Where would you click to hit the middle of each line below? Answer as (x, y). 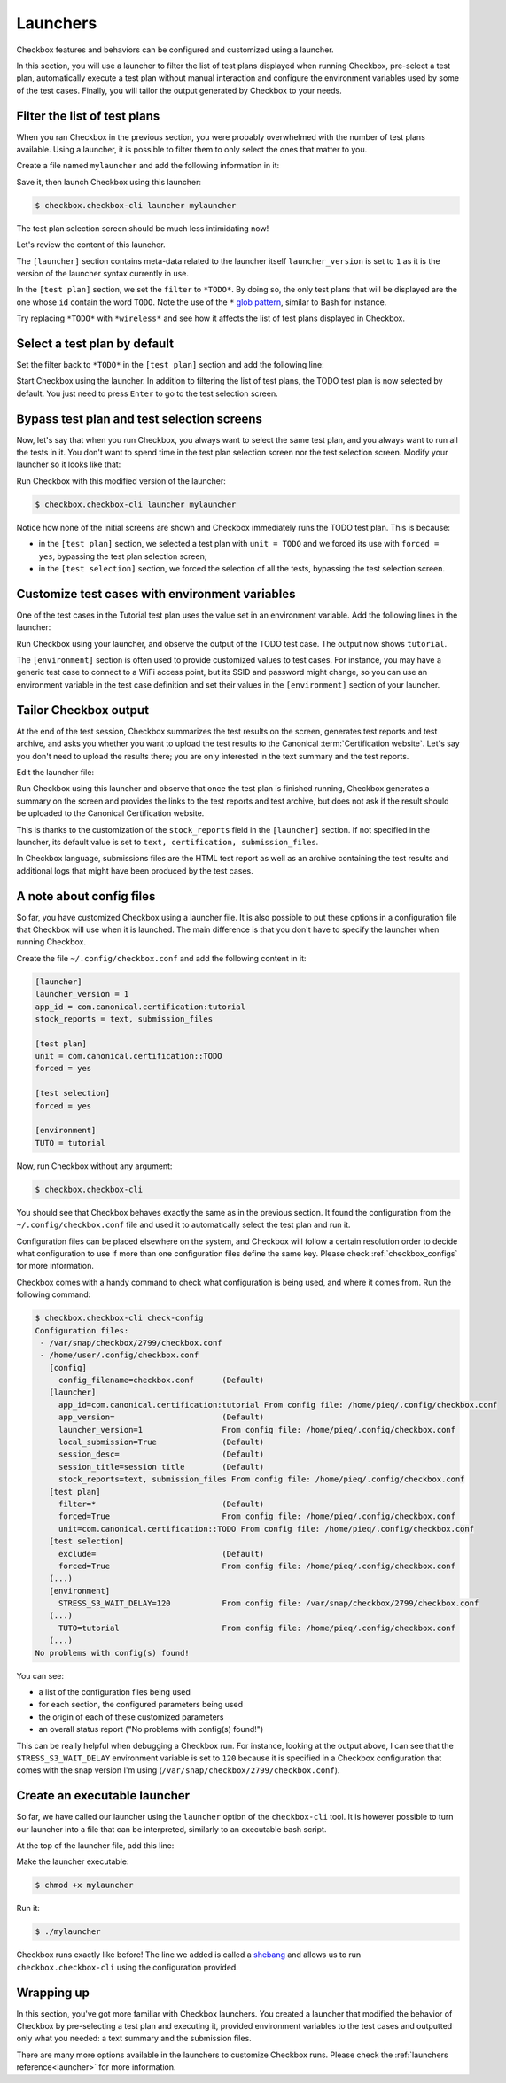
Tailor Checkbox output (83, 710)
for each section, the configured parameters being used (141, 1705)
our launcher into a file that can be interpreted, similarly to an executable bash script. (171, 1829)
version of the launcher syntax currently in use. (103, 273)
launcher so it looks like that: (69, 464)
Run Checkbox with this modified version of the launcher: (121, 481)
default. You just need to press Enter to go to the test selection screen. (147, 393)
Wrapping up (53, 1992)
